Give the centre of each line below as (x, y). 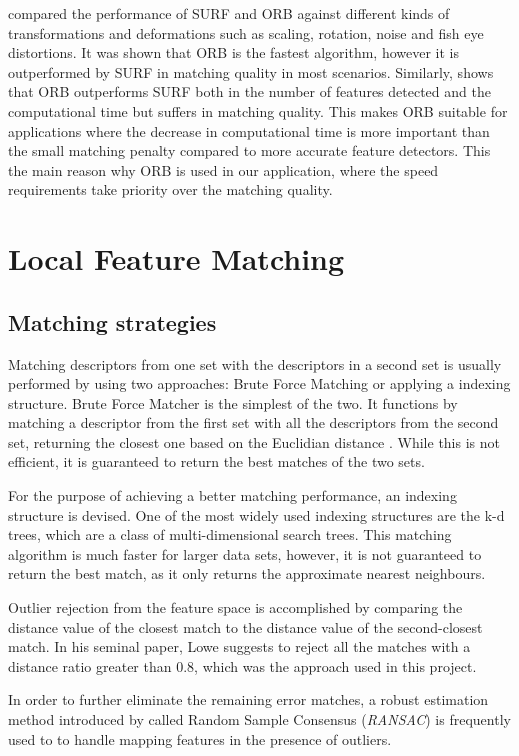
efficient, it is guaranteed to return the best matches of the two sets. (216, 461)
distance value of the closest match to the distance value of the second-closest (245, 626)
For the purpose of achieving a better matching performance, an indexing (232, 495)
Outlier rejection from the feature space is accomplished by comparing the (235, 607)
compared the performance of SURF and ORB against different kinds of (229, 13)
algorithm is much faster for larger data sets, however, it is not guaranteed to (245, 553)
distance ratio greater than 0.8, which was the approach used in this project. (242, 665)
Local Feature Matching (176, 258)
